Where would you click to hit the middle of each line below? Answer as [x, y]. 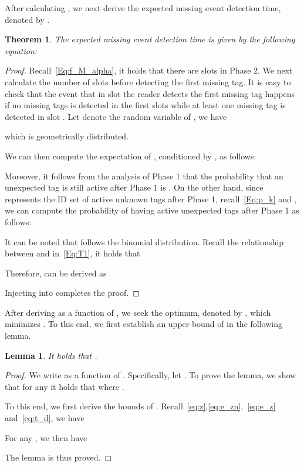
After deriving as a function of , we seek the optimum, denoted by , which [138, 312]
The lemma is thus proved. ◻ [58, 457]
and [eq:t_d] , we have [45, 418]
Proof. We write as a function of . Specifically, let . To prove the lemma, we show [151, 375]
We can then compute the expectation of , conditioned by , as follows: [131, 156]
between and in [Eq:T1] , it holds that [72, 253]
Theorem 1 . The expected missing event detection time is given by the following [150, 39]
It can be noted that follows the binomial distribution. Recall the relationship [144, 241]
